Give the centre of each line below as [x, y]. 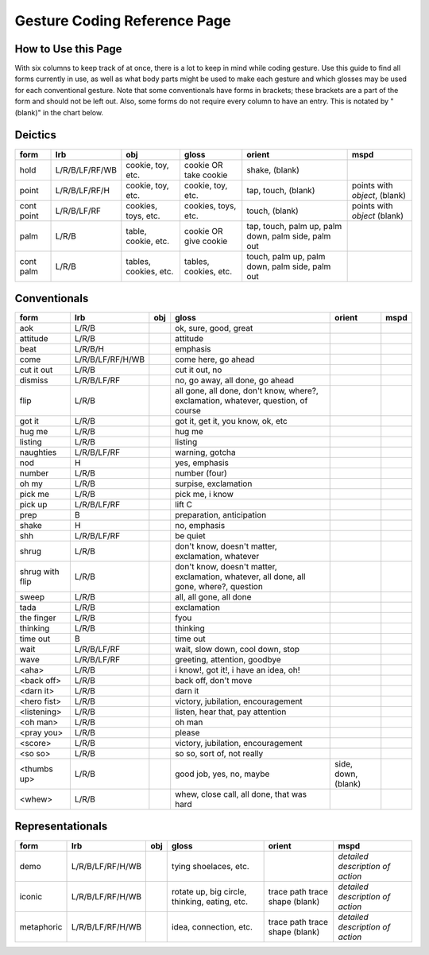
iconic [31, 896]
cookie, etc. [148, 241]
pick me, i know [204, 495]
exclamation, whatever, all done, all [240, 576]
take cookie [206, 175]
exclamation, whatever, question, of [242, 401]
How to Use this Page [68, 49]
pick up [33, 505]
